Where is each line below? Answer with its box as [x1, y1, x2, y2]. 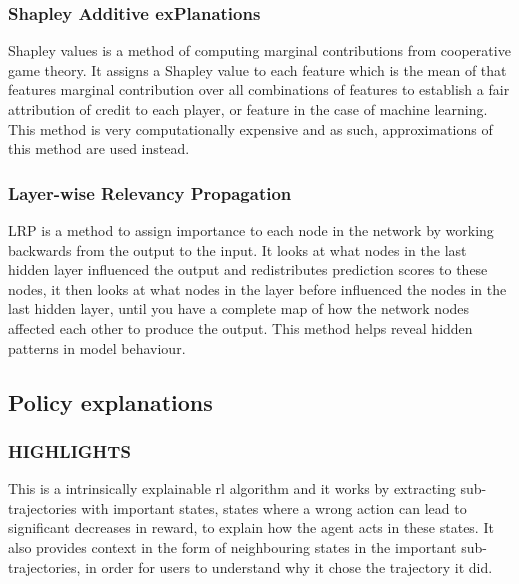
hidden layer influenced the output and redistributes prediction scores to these [8, 259, 488, 280]
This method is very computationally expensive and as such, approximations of [8, 118, 493, 139]
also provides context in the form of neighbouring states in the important [8, 536, 457, 557]
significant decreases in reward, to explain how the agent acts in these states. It [8, 517, 494, 538]
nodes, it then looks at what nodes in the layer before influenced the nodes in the [8, 278, 507, 299]
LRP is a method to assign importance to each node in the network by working [8, 220, 494, 240]
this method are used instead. [8, 138, 190, 159]
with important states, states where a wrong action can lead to [81, 497, 467, 518]
